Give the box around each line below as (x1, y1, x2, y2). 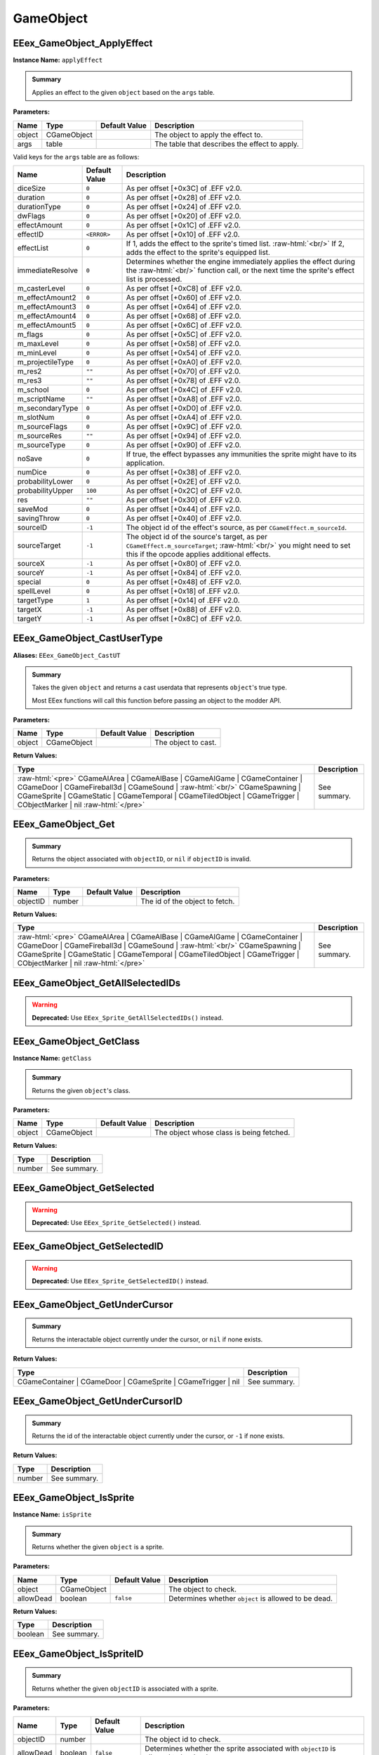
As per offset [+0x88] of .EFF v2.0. (126, 604, 241, 614)
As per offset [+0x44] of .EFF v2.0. (126, 504, 242, 514)
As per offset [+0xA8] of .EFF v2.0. (126, 394, 242, 404)
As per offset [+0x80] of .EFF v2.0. (126, 559, 241, 569)
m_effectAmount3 (17, 302, 77, 312)
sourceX (17, 559, 45, 569)
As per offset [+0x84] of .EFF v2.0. (126, 568, 242, 578)
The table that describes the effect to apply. (154, 139, 300, 149)
